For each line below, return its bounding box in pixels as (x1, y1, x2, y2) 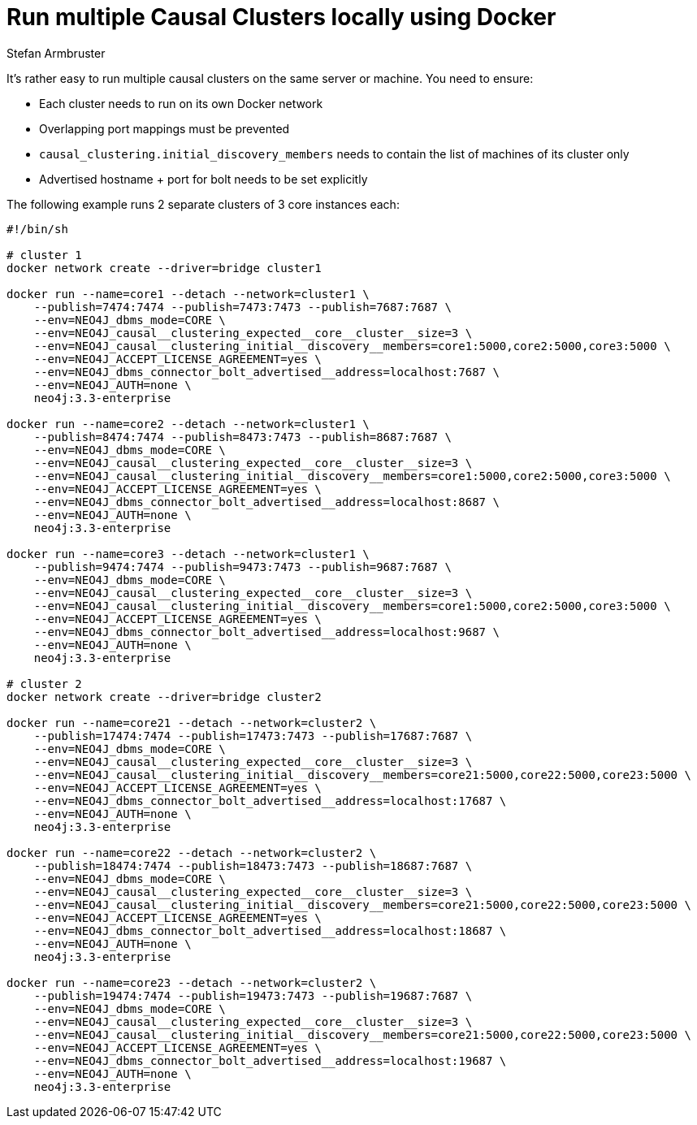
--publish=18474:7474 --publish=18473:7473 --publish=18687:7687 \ (33, 859, 473, 872)
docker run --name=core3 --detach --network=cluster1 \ (6, 547, 370, 560)
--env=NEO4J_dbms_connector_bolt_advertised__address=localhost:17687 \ (33, 794, 507, 807)
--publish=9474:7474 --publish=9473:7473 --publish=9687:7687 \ (33, 560, 452, 573)
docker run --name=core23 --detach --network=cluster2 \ (6, 976, 377, 989)
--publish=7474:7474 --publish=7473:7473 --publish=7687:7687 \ (33, 300, 452, 314)
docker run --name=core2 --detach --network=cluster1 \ (6, 417, 370, 431)
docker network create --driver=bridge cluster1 (6, 261, 322, 275)
